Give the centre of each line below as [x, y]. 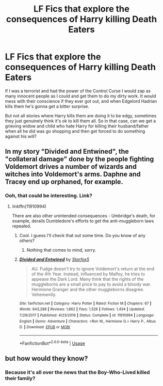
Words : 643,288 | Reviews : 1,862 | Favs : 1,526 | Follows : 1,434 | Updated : [82, 309]
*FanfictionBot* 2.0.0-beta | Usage [52, 343]
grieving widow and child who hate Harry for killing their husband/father [77, 126]
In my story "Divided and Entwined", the [67, 152]
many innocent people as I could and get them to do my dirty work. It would [81, 96]
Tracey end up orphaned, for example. [64, 182]
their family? [20, 378]
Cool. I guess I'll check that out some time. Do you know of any [82, 235]
